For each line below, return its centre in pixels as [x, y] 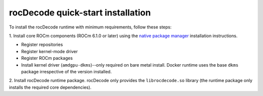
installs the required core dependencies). [50, 87]
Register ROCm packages [47, 58]
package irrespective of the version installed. [66, 71]
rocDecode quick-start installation [80, 13]
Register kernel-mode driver [49, 51]
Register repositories [42, 45]
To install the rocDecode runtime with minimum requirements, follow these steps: [90, 27]
